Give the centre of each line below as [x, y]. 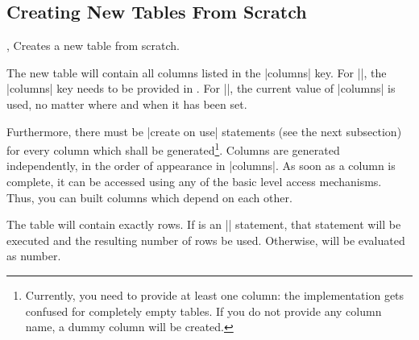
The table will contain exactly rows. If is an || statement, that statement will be [204, 224]
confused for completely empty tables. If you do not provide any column [203, 311]
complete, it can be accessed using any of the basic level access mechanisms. [194, 182]
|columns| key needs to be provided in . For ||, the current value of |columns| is [201, 88]
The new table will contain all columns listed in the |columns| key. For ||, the [197, 72]
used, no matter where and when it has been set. [127, 104]
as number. [34, 256]
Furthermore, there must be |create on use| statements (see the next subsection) [204, 131]
